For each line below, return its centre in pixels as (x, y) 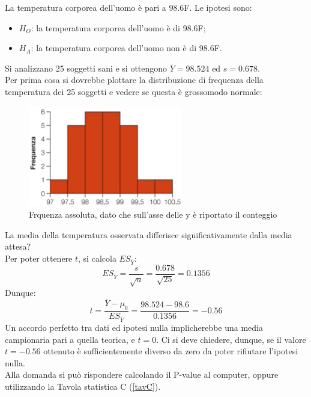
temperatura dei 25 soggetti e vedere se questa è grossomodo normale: (134, 91)
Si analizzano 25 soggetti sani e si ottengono (86, 68)
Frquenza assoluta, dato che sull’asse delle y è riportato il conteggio (153, 214)
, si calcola (97, 258)
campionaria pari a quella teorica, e (70, 339)
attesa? (18, 246)
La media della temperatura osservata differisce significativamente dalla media (149, 234)
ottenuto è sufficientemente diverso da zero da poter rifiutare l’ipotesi (171, 351)
